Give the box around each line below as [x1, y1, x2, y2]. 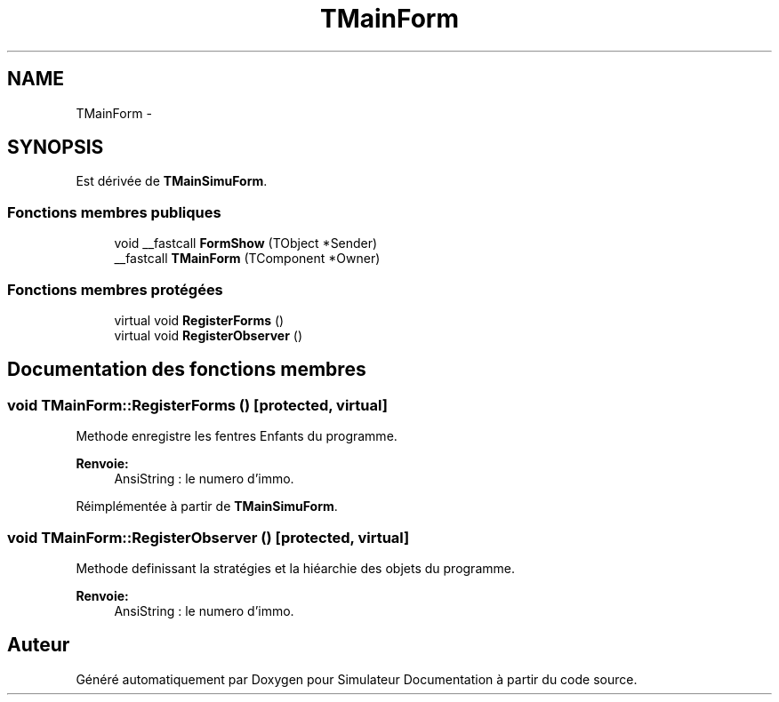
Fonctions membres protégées [7, 280, 223, 299]
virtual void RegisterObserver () [114, 327, 303, 343]
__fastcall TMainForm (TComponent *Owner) [114, 251, 381, 267]
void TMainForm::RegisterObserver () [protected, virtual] [7, 528, 410, 546]
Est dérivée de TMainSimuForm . [76, 173, 268, 189]
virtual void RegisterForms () [114, 312, 285, 328]
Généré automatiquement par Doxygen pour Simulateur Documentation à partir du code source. [76, 671, 638, 687]
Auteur [7, 634, 70, 657]
